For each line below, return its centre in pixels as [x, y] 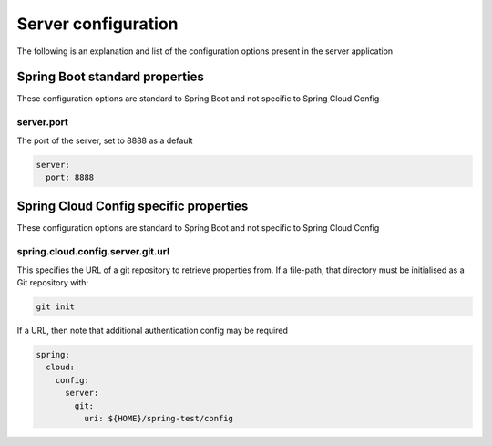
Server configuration [97, 24]
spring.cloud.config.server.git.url [93, 252]
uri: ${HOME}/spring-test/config [159, 418]
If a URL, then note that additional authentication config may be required [153, 330]
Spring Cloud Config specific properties [133, 207]
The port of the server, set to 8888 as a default [105, 140]
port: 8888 [70, 177]
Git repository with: [53, 282]
